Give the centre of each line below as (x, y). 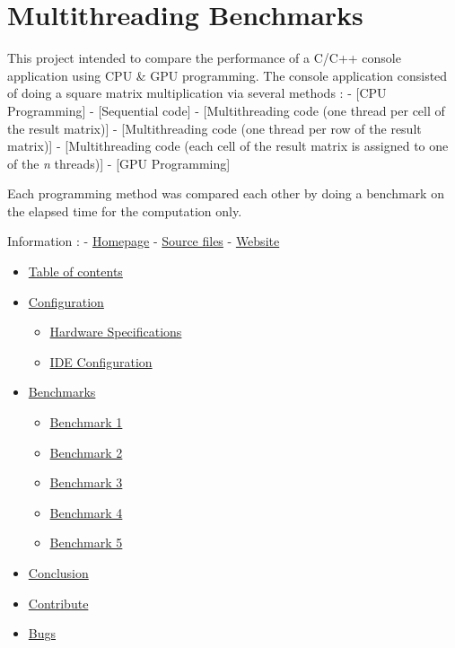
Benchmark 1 (86, 422)
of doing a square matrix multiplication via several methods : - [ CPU (197, 93)
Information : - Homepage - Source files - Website (144, 241)
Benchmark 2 (86, 452)
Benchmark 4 (86, 512)
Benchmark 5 (86, 543)
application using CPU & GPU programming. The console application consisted (227, 75)
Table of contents (75, 271)
